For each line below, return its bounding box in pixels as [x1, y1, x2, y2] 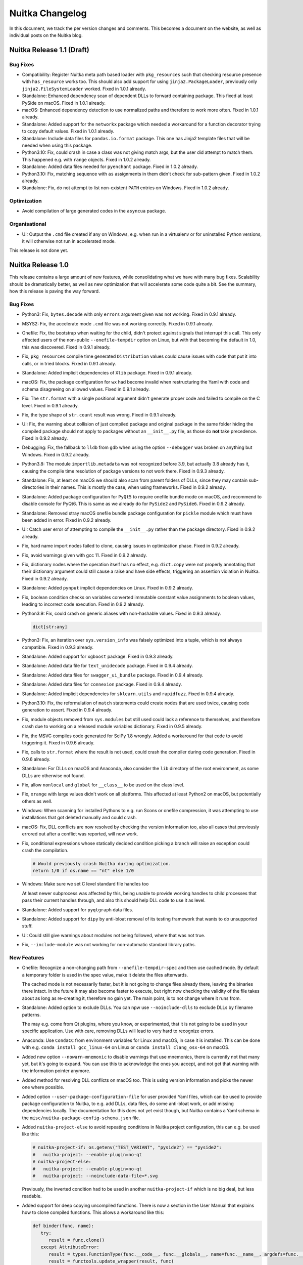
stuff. [22, 923, 33, 929]
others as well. [22, 798, 53, 804]
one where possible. [22, 1084, 65, 1090]
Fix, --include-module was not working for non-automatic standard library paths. [22, 942, 196, 948]
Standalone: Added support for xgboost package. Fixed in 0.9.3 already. [22, 653, 174, 660]
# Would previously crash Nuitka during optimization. [32, 861, 171, 867]
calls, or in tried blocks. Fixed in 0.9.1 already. [22, 360, 116, 366]
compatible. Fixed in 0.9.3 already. [22, 644, 93, 650]
